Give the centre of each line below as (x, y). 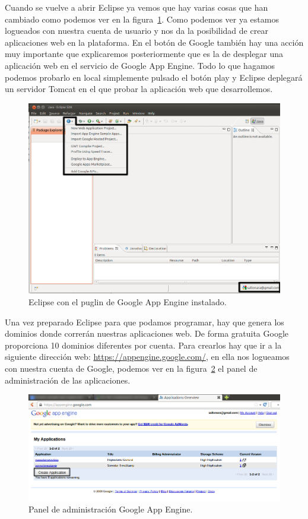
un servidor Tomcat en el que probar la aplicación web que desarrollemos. (139, 89)
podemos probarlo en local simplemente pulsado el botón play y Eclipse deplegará (154, 77)
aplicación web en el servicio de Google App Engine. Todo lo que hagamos (140, 65)
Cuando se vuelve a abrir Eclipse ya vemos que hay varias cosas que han (136, 7)
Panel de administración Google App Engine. (111, 509)
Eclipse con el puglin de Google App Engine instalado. (128, 301)
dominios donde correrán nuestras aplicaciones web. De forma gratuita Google (147, 333)
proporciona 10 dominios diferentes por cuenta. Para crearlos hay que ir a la (143, 345)
